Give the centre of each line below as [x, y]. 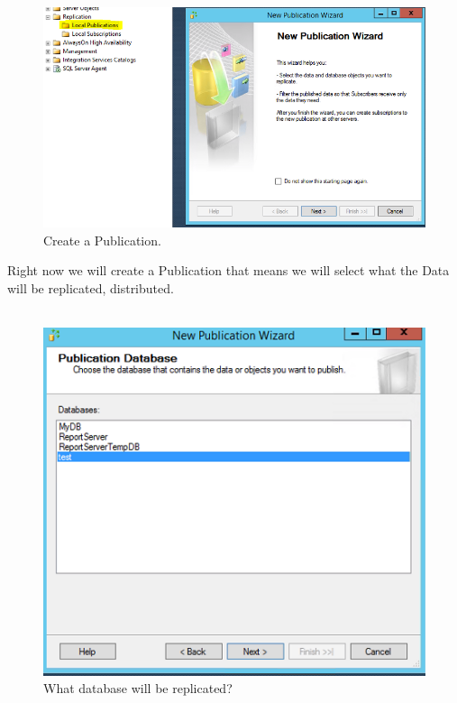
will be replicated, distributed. [91, 287]
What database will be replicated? [138, 688]
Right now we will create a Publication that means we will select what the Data [228, 270]
